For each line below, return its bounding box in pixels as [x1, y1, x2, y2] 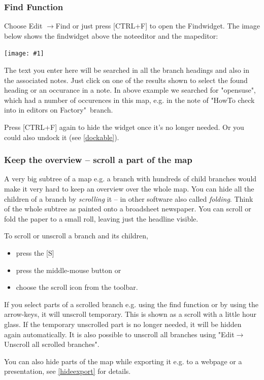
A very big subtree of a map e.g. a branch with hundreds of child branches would [4, 173, 257, 184]
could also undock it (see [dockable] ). [4, 131, 119, 142]
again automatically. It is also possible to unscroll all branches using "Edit [4, 329, 235, 339]
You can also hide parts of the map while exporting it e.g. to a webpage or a [4, 356, 242, 366]
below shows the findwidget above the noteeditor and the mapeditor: [4, 30, 218, 41]
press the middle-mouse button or [16, 264, 121, 275]
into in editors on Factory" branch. [4, 104, 113, 115]
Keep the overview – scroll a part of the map [4, 153, 192, 166]
